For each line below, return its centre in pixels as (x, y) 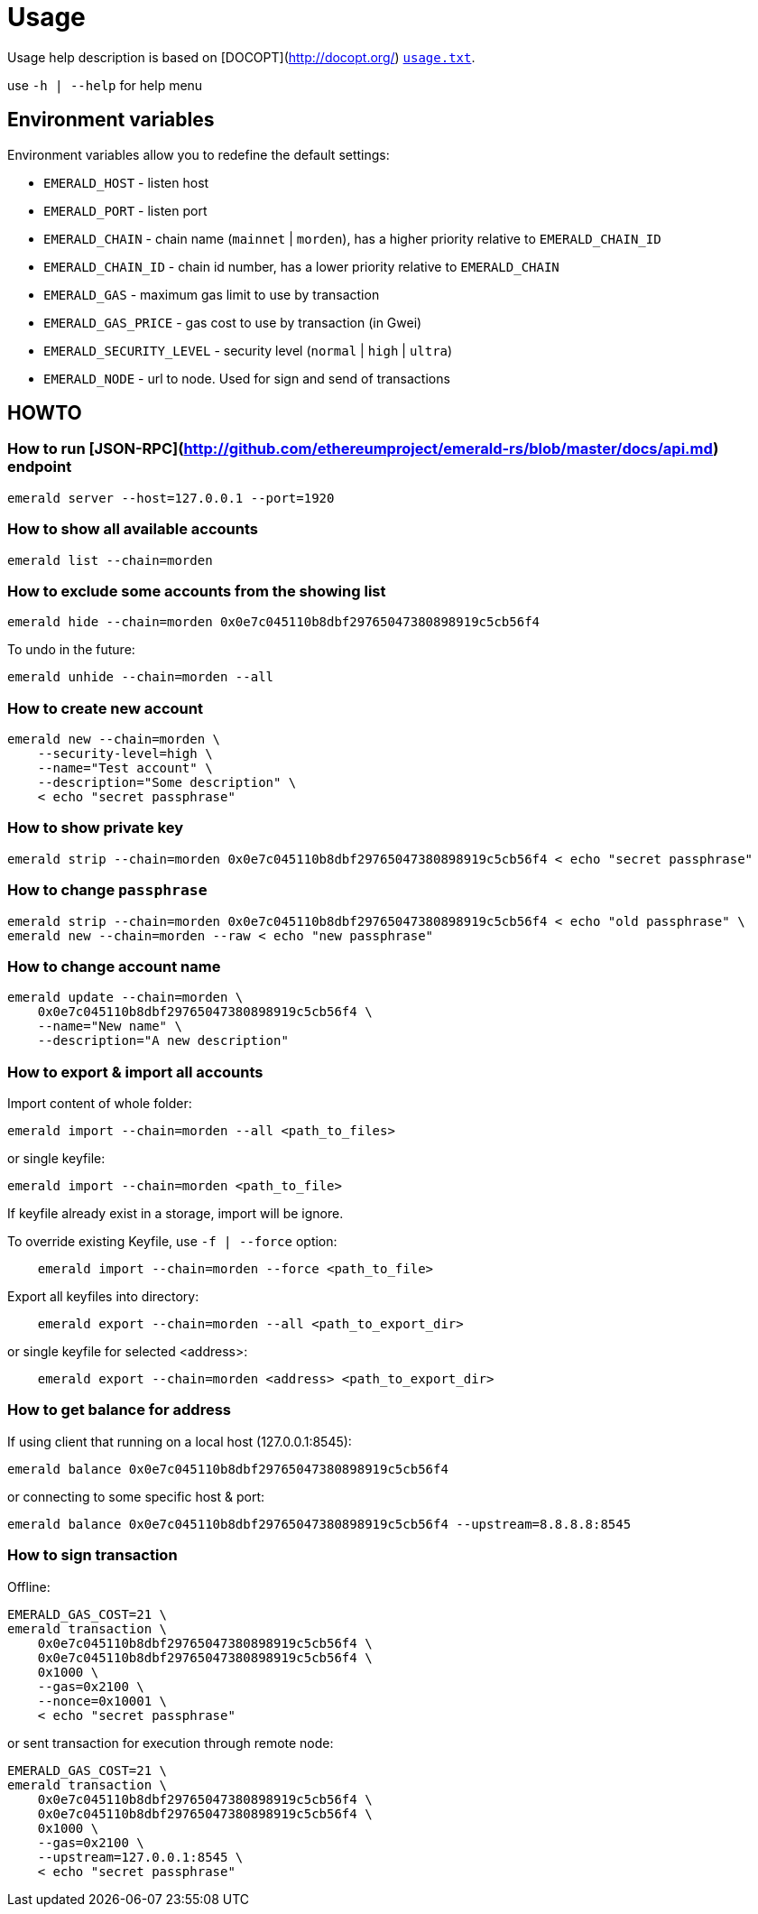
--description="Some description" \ (167, 783)
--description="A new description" (163, 1041)
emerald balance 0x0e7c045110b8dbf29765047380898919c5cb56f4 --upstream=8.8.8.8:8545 (319, 1524)
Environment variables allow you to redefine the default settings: (199, 154)
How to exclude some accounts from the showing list (197, 591)
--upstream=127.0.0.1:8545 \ (140, 1857)
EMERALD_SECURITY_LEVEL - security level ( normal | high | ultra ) (248, 350)
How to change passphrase (107, 890)
